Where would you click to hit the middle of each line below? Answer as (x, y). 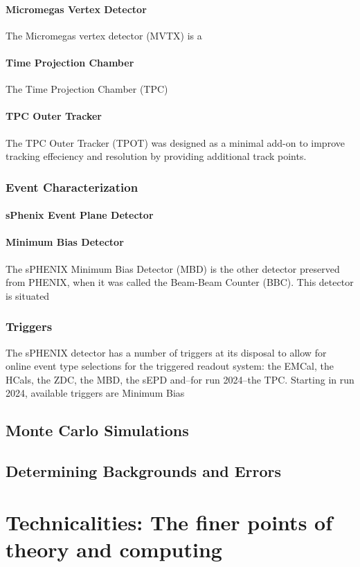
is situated (28, 295)
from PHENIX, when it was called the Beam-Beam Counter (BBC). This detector (180, 282)
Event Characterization (72, 187)
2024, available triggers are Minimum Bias (95, 393)
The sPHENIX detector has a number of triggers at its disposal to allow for (166, 352)
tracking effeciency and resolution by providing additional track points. (156, 156)
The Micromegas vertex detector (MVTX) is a (104, 35)
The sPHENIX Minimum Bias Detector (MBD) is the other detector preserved (173, 268)
